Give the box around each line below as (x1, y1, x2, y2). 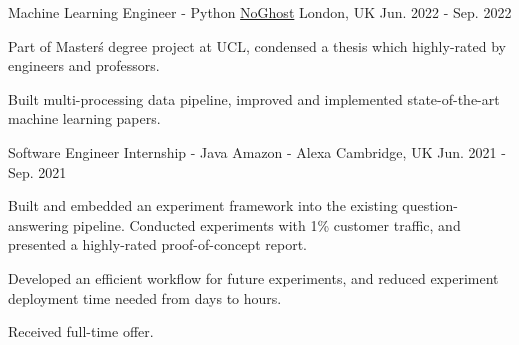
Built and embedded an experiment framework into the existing (8, 195, 398, 216)
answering (8, 214, 69, 235)
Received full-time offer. (8, 321, 154, 342)
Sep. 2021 (8, 161, 67, 182)
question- (402, 195, 459, 216)
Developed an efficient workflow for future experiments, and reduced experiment (8, 267, 499, 288)
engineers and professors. (8, 55, 160, 76)
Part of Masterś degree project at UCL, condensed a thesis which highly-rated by (8, 35, 506, 56)
